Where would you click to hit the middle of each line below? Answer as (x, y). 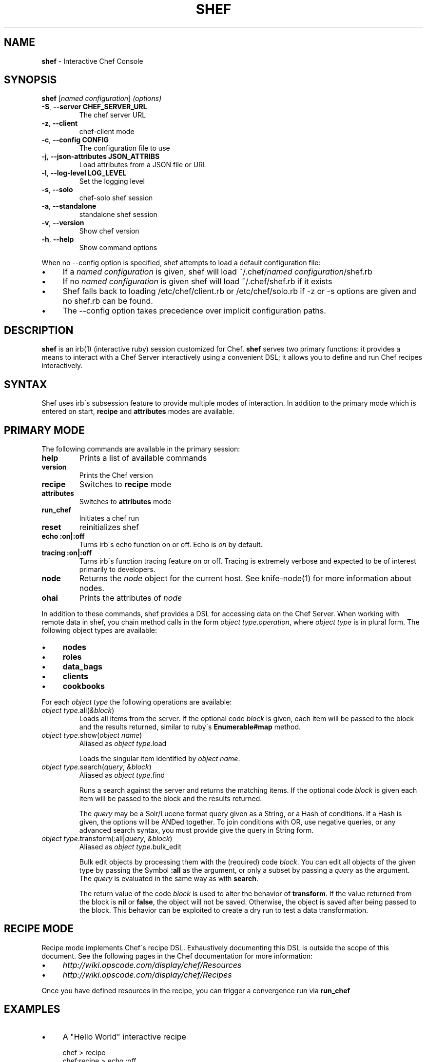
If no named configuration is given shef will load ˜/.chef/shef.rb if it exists (197, 282)
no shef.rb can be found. (108, 301)
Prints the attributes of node (131, 598)
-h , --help (58, 239)
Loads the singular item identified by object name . (160, 758)
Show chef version (109, 231)
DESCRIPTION (39, 330)
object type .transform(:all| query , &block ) (107, 838)
